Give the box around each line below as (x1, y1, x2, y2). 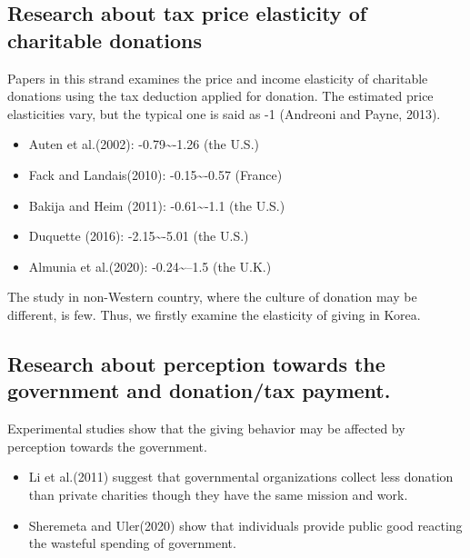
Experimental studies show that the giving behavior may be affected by (7, 419, 405, 438)
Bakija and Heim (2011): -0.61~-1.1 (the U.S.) (28, 195, 285, 214)
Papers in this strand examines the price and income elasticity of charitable (7, 68, 428, 87)
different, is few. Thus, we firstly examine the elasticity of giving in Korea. (7, 304, 421, 324)
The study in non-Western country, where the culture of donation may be (7, 287, 417, 306)
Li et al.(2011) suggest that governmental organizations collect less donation (28, 467, 454, 486)
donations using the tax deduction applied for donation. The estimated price (7, 86, 434, 105)
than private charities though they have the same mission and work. (28, 484, 408, 503)
